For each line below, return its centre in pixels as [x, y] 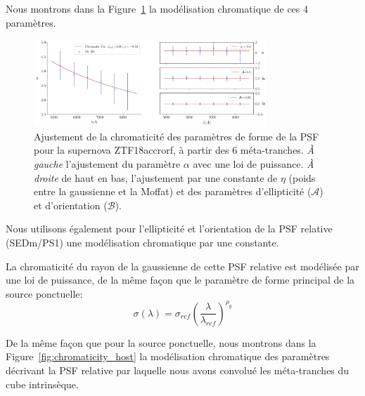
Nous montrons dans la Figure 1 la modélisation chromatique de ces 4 [157, 8]
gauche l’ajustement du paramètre [107, 163]
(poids [302, 177]
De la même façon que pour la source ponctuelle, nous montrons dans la [161, 342]
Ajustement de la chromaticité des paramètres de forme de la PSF [177, 136]
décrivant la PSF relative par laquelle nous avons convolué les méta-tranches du [178, 370]
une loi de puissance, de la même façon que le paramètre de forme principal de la [180, 280]
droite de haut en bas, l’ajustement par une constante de [156, 177]
